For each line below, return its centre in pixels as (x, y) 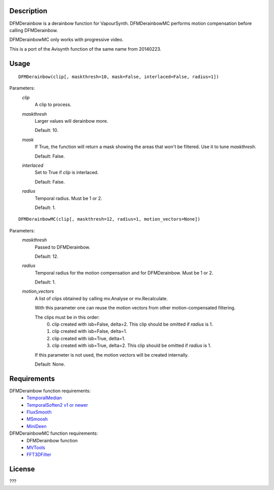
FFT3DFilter (39, 454)
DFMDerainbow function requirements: (50, 391)
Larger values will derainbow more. (72, 121)
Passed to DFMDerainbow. (63, 247)
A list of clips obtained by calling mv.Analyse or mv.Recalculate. (101, 298)
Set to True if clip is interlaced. (67, 172)
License (22, 469)
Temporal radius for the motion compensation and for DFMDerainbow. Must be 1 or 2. (124, 273)
